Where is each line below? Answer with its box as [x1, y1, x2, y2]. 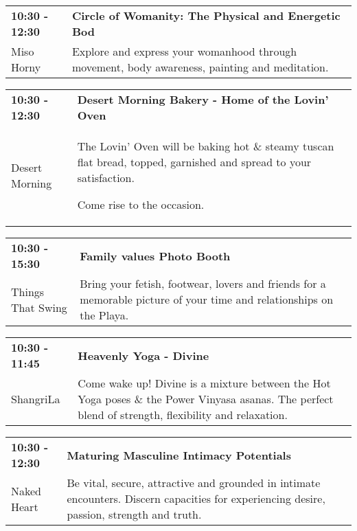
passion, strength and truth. [67, 506, 202, 522]
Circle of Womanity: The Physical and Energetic [71, 8, 341, 23]
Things [11, 283, 45, 300]
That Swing [11, 299, 67, 315]
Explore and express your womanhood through [71, 43, 297, 59]
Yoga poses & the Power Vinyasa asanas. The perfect [78, 391, 334, 407]
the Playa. [80, 307, 129, 323]
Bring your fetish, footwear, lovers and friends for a [80, 275, 326, 291]
